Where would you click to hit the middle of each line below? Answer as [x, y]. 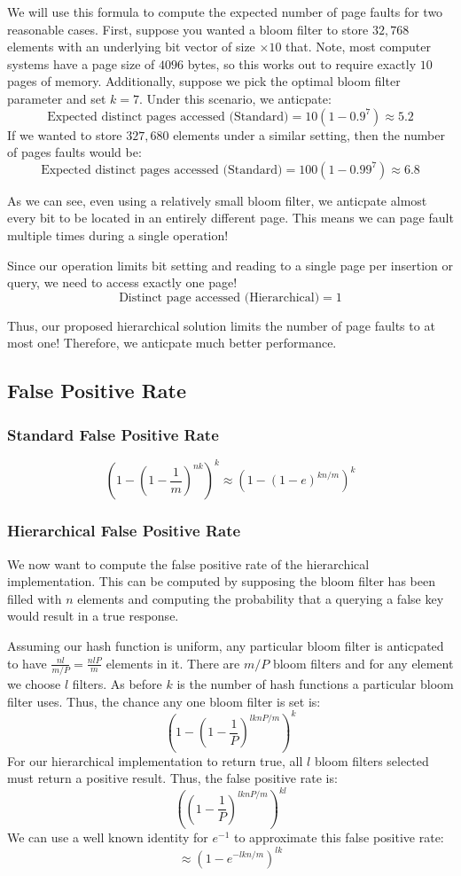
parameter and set [57, 98]
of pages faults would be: [74, 152]
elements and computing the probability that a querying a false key [261, 598]
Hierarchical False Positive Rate [124, 531]
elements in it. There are [173, 663]
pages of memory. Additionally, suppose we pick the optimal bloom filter [204, 81]
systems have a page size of [81, 63]
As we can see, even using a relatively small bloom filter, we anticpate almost [217, 200]
